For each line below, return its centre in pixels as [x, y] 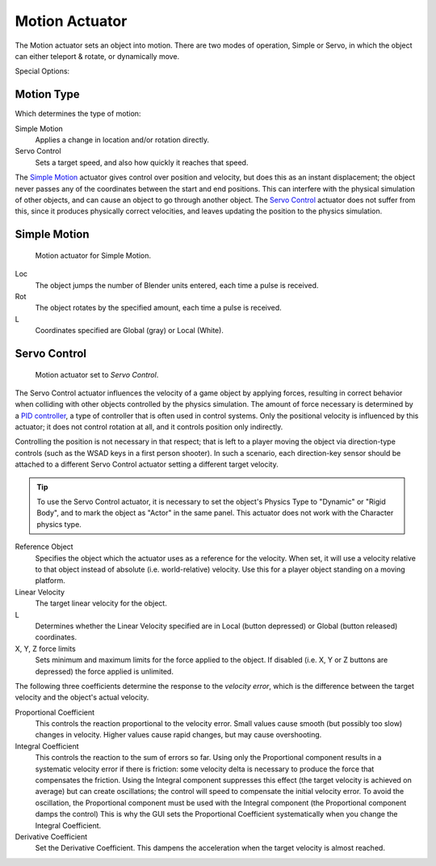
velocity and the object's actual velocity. [82, 697]
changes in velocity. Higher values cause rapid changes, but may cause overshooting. [178, 735]
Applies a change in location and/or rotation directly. [122, 140]
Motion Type [47, 94]
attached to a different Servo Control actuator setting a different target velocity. [147, 464]
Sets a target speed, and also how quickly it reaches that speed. [142, 163]
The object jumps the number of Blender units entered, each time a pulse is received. [177, 285]
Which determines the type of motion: [78, 114]
